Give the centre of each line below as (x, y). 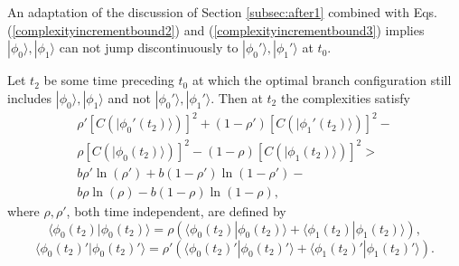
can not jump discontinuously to (149, 47)
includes (30, 97)
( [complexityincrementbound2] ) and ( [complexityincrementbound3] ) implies (216, 29)
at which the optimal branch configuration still (322, 80)
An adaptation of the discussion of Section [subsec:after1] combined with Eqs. (222, 12)
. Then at (237, 97)
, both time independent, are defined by (176, 210)
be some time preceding (109, 80)
